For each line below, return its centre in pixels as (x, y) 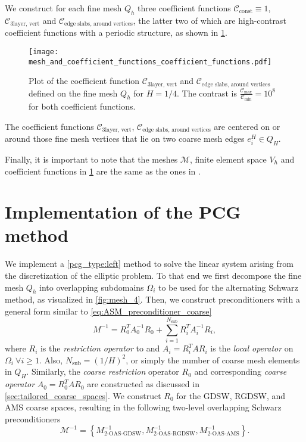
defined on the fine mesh (73, 93)
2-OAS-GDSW (123, 433)
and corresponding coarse (241, 371)
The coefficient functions (49, 126)
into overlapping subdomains (92, 287)
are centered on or (247, 126)
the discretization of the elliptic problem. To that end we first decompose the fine (153, 276)
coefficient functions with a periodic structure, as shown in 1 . (116, 32)
